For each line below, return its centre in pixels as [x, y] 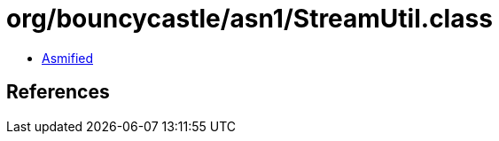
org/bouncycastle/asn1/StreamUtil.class [250, 19]
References [58, 92]
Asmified [68, 58]
